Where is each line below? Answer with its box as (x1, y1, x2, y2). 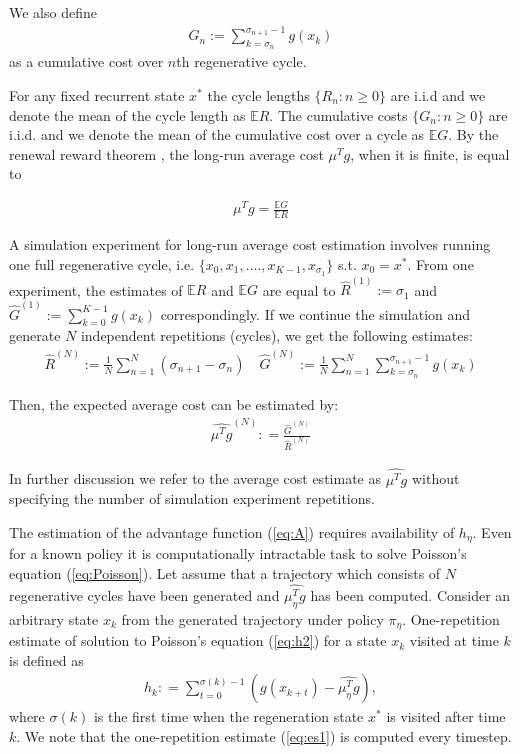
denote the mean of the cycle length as (9, 104, 246, 125)
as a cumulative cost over (9, 51, 164, 72)
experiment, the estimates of (9, 279, 183, 300)
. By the (448, 124, 499, 145)
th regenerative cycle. (176, 51, 307, 72)
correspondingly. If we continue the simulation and (160, 303, 471, 324)
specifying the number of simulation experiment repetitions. (9, 488, 375, 509)
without (411, 468, 460, 489)
